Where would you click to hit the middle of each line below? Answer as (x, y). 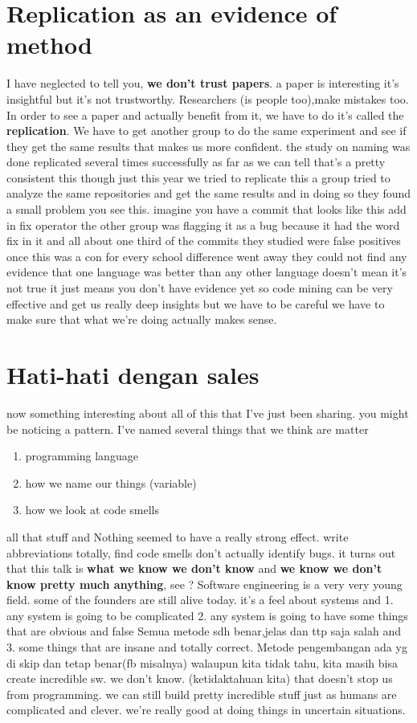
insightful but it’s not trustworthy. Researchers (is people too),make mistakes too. (208, 98)
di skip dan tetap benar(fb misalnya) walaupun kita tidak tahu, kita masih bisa (202, 662)
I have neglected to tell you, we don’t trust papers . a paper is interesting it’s (203, 83)
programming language (82, 456)
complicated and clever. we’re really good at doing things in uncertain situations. (206, 710)
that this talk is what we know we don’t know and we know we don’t (194, 568)
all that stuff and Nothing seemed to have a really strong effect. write (178, 536)
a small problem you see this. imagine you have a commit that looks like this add (206, 209)
